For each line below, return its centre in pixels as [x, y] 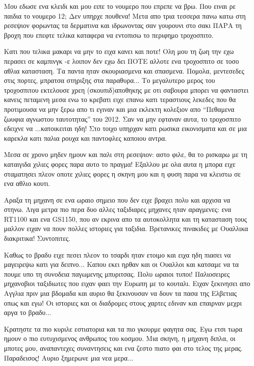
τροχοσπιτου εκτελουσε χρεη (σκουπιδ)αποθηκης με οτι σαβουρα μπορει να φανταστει [126, 90]
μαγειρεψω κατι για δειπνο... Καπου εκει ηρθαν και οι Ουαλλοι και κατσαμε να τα [121, 264]
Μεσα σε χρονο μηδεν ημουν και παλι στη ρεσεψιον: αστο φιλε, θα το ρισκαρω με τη [126, 154]
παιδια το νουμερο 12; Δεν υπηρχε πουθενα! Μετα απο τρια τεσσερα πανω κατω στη [125, 15]
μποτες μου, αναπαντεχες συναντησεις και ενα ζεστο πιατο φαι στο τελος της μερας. [123, 348]
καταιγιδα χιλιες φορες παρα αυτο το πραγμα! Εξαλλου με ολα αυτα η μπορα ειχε [120, 164]
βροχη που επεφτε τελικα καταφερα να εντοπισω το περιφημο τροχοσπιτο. [109, 35]
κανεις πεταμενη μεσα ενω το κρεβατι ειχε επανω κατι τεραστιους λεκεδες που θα [120, 99]
